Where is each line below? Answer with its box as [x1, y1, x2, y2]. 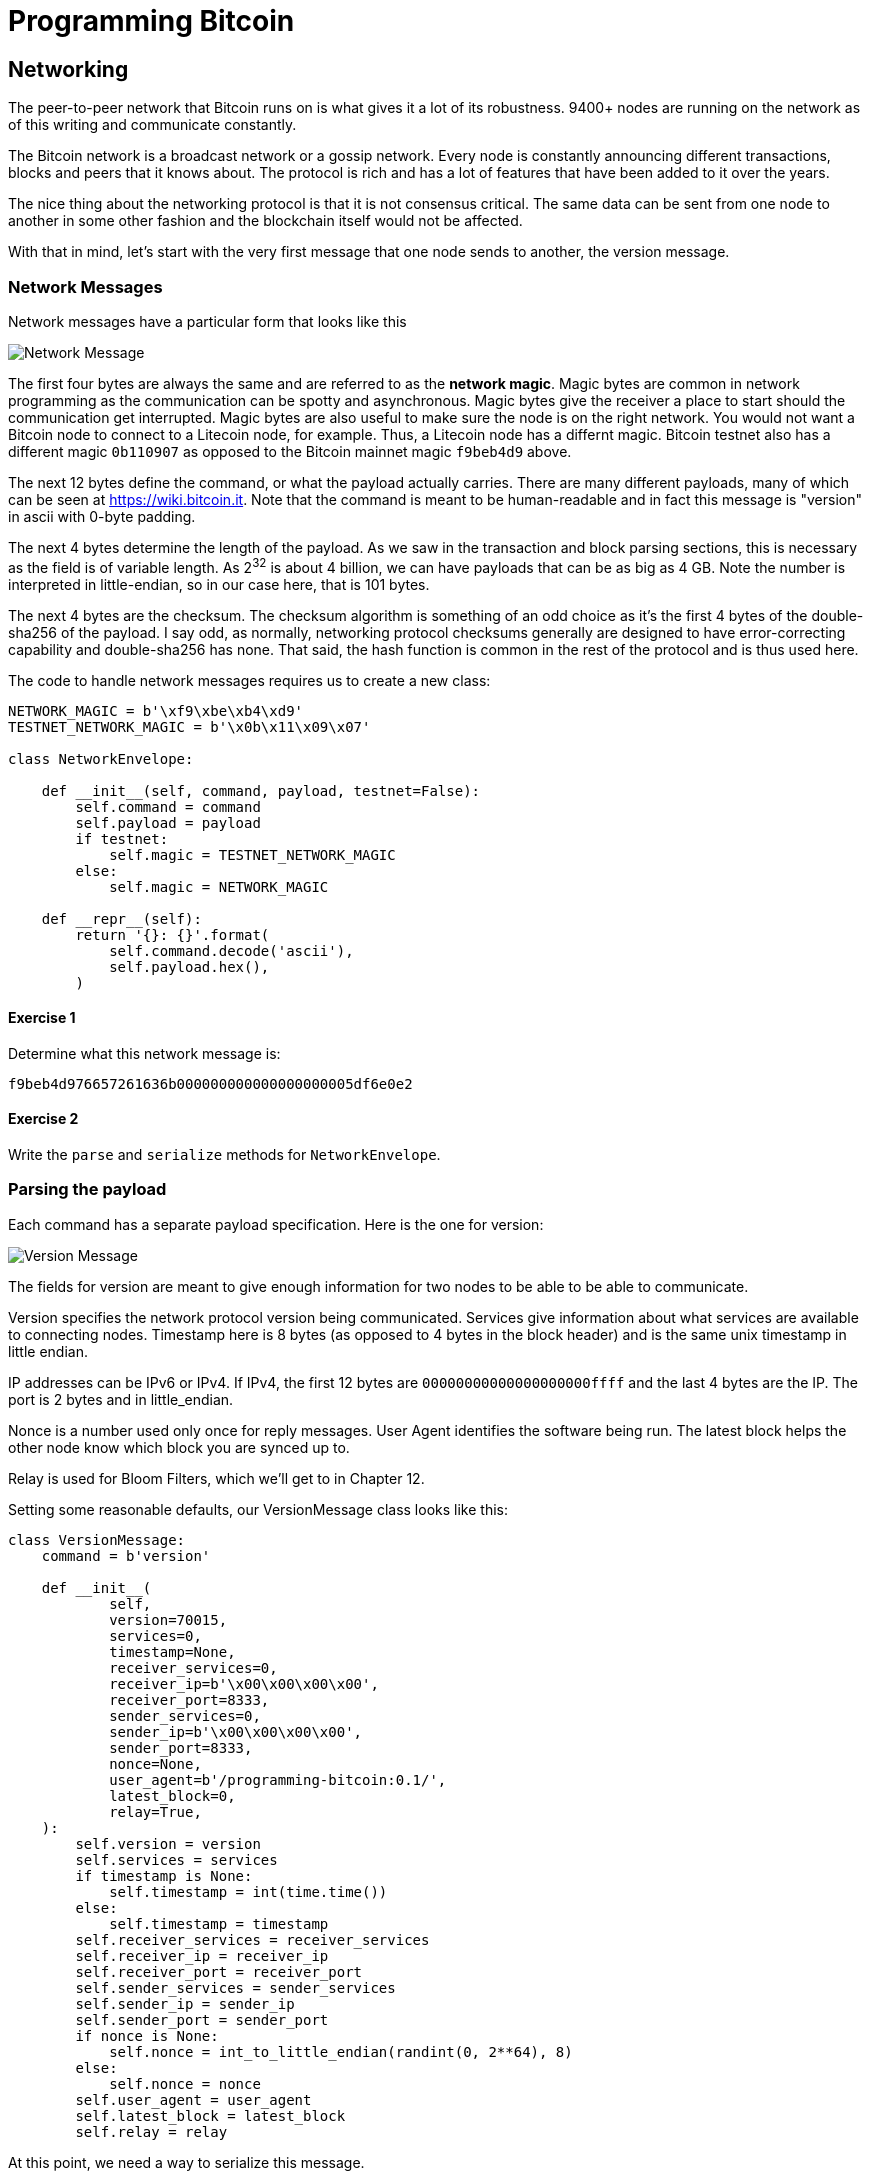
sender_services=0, [109, 1707, 261, 1724]
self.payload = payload [75, 814, 261, 831]
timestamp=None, [109, 1643, 236, 1660]
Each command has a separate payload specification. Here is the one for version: [8, 1215, 544, 1233]
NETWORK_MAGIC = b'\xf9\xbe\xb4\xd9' [8, 702, 304, 719]
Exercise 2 [8, 1110, 79, 1128]
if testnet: [75, 830, 169, 847]
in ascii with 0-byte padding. [8, 507, 196, 525]
